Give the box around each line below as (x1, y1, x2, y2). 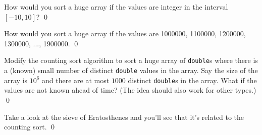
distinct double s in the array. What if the (128, 75, 257, 85)
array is (4, 75, 28, 85)
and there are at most (42, 75, 110, 85)
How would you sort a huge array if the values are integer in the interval (4, 2, 228, 12)
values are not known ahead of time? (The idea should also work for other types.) (4, 85, 256, 95)
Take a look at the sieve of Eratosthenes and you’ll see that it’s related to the (4, 111, 244, 122)
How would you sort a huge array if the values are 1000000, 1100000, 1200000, (4, 28, 246, 39)
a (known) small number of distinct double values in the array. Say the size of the (4, 65, 258, 76)
